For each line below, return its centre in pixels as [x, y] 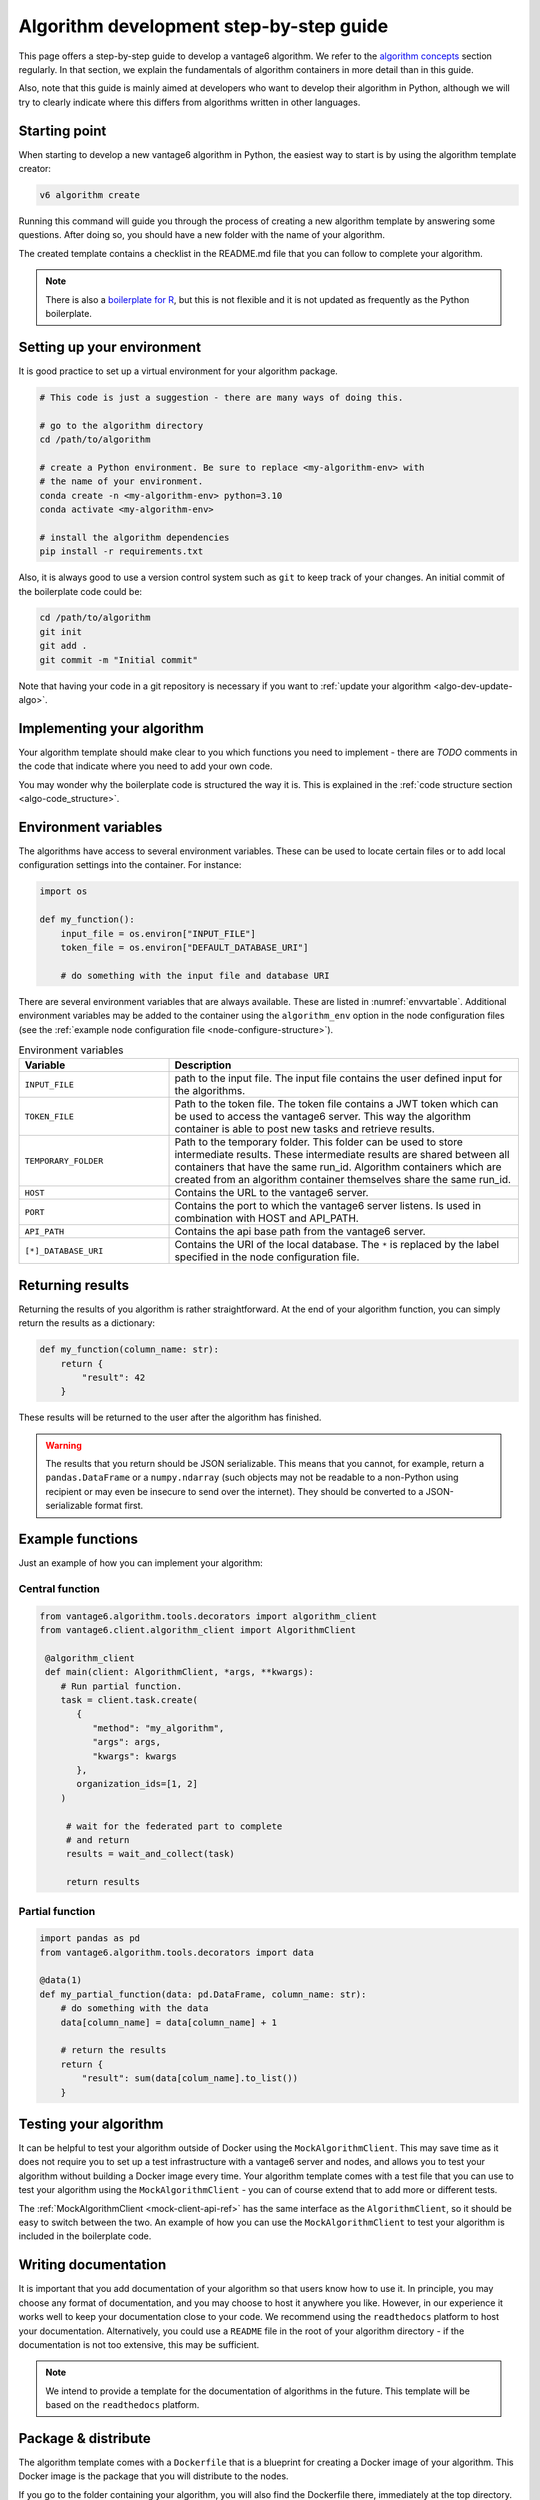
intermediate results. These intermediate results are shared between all [342, 1155]
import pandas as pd [89, 1938]
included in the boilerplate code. [85, 2236]
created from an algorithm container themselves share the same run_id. [343, 1180]
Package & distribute [85, 2438]
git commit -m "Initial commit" [119, 659]
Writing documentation [92, 2265]
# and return [97, 1839]
